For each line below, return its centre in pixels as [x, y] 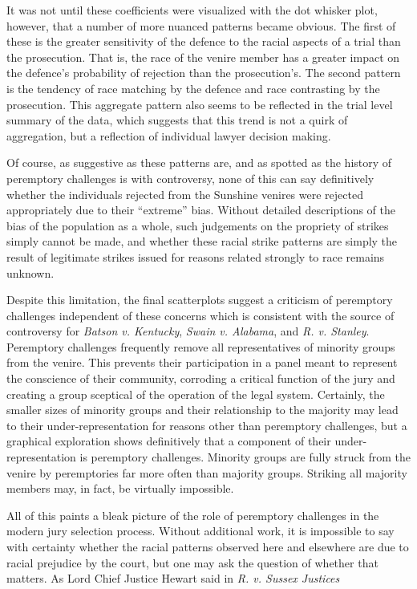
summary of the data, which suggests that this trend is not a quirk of [177, 120]
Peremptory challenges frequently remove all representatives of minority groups [201, 346]
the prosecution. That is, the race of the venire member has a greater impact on [203, 57]
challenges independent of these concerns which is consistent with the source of [200, 315]
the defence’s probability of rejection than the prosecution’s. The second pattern [204, 73]
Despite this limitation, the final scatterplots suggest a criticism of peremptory [200, 300]
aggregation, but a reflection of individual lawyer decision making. [169, 135]
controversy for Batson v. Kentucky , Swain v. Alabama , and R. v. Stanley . [188, 331]
